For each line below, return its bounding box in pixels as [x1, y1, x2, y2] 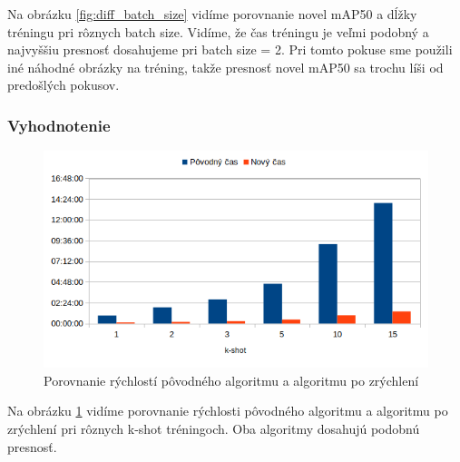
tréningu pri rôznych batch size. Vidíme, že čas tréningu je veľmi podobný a [7, 22, 429, 41]
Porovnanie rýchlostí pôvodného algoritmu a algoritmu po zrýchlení [44, 370, 419, 389]
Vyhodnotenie [7, 113, 111, 136]
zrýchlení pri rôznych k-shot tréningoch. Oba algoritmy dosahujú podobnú [7, 418, 420, 437]
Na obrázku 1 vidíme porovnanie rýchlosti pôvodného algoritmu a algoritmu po [7, 401, 448, 420]
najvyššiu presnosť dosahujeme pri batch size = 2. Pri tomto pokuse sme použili [7, 40, 453, 59]
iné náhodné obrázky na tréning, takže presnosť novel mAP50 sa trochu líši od [7, 57, 444, 76]
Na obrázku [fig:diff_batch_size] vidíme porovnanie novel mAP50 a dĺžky [7, 5, 417, 23]
